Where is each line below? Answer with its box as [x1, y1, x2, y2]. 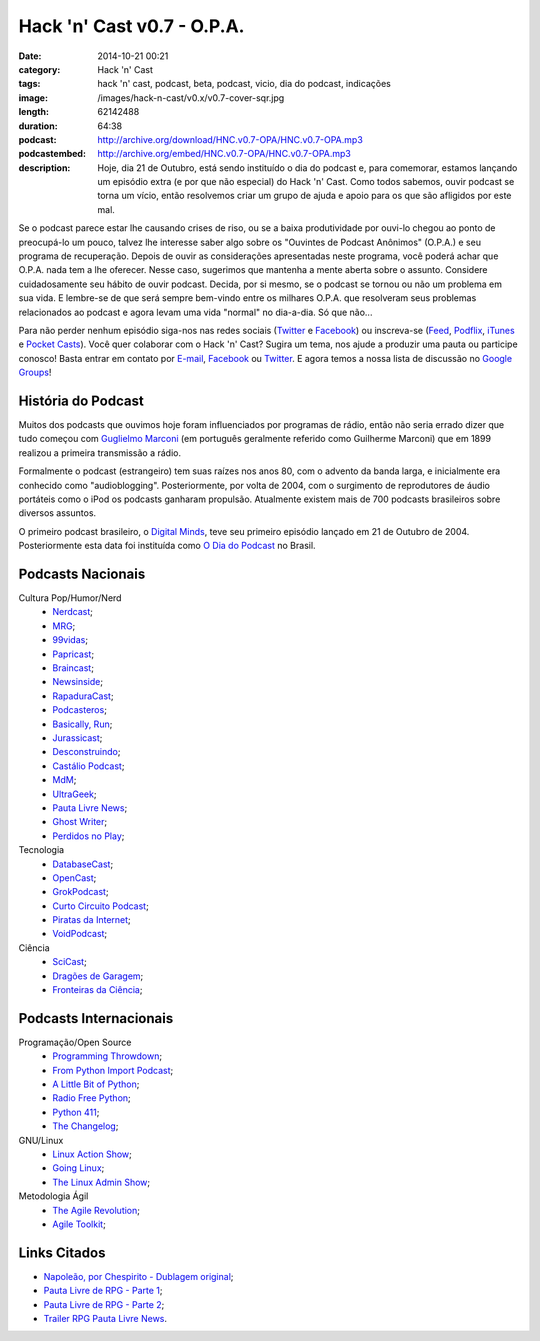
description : [18, 161, 71, 174]
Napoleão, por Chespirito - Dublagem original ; [43, 1270, 234, 1282]
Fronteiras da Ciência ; [52, 984, 143, 996]
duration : [18, 120, 59, 132]
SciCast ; [52, 956, 87, 968]
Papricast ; [52, 648, 95, 660]
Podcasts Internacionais [18, 1010, 174, 1027]
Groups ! [18, 366, 52, 379]
